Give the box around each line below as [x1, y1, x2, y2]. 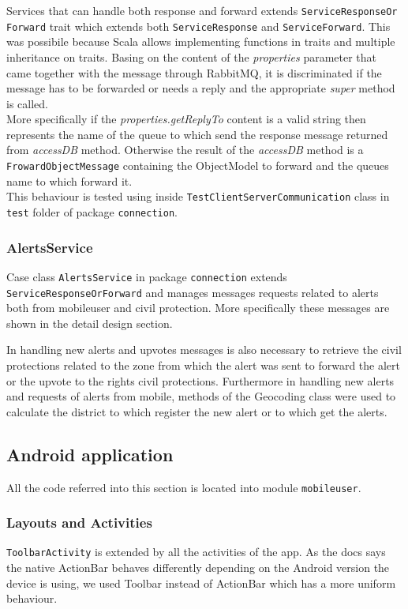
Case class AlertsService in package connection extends [6, 268, 287, 284]
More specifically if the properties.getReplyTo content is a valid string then [6, 111, 366, 127]
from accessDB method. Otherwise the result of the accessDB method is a [6, 141, 364, 158]
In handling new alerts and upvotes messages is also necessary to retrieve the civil [6, 341, 402, 358]
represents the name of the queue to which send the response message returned [6, 126, 388, 142]
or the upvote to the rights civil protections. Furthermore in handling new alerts [6, 372, 395, 389]
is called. [6, 95, 48, 111]
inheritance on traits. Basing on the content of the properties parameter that [6, 48, 377, 65]
